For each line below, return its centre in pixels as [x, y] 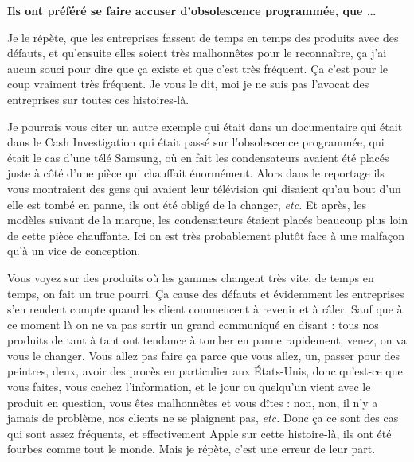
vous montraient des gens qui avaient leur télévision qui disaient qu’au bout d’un [204, 188]
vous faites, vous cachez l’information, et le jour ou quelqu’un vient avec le [189, 387]
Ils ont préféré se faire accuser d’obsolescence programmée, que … [192, 10]
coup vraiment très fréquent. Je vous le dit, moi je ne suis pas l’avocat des [188, 84]
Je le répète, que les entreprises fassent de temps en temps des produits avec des [203, 37]
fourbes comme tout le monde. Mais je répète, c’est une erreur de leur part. [191, 449]
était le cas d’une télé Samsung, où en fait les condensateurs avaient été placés [198, 157]
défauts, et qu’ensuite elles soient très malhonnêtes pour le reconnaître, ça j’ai [197, 53]
